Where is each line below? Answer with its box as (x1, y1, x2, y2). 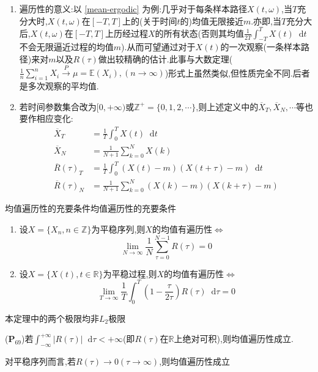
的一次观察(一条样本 (220, 40, 301, 53)
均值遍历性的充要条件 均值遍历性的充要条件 (5, 202, 176, 215)
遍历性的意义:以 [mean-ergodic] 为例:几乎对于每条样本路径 (19, 2, 248, 15)
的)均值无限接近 (180, 14, 243, 27)
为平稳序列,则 (91, 223, 146, 236)
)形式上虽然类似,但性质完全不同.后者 (165, 66, 310, 79)
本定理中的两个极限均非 (5, 311, 99, 324)
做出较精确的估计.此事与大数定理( (98, 53, 233, 65)
